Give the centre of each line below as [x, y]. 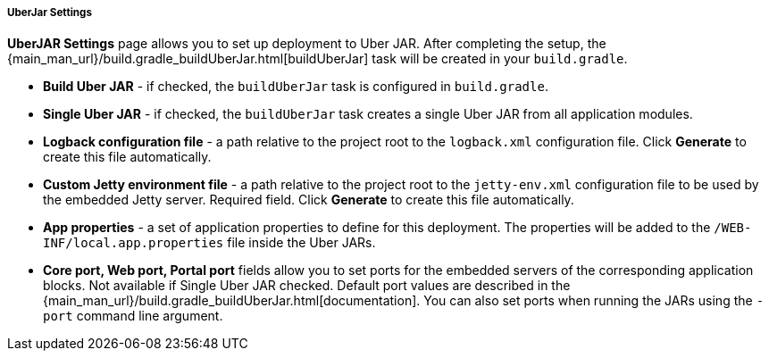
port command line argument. [133, 316]
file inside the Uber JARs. [301, 243]
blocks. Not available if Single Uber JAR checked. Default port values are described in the [307, 286]
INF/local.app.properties [134, 243]
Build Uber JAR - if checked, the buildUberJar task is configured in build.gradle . [296, 87]
